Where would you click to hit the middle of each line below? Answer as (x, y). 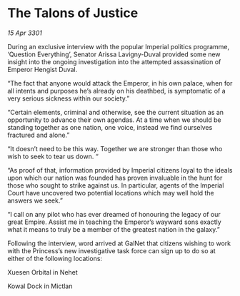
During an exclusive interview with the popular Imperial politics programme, (119, 46)
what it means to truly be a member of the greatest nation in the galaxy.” (114, 229)
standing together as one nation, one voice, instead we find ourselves (110, 127)
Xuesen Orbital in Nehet (43, 272)
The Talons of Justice (73, 13)
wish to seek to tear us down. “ (53, 156)
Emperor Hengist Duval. (42, 69)
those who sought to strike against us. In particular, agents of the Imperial (116, 185)
